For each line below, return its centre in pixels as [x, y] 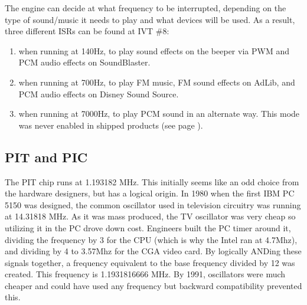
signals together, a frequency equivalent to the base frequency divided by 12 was [150, 262]
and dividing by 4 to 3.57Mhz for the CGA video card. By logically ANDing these [153, 251]
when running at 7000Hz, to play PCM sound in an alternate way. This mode [159, 114]
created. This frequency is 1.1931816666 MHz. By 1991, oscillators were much [145, 274]
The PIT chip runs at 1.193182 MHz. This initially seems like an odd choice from [152, 181]
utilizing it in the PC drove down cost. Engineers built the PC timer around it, [148, 227]
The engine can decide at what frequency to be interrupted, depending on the [146, 8]
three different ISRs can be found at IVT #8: [87, 31]
